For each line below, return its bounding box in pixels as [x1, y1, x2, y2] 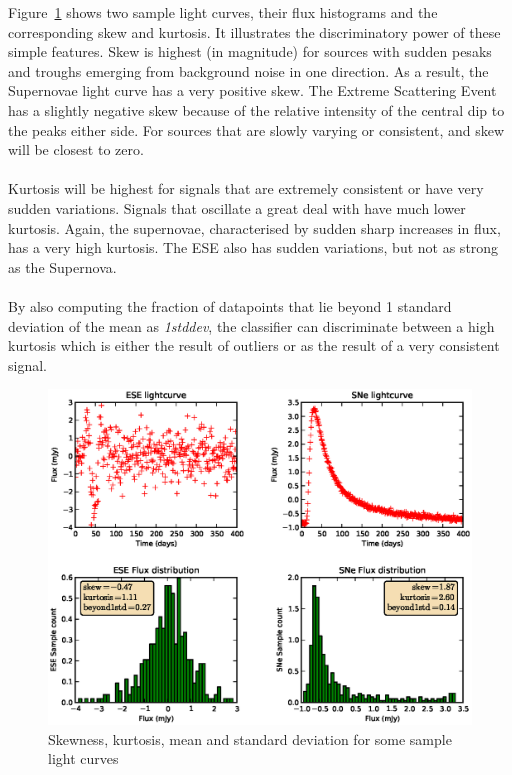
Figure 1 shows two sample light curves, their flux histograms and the [8, 2, 438, 22]
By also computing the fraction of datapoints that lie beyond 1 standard [8, 295, 452, 316]
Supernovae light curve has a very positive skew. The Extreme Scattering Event [8, 80, 497, 101]
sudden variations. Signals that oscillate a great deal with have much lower [8, 197, 466, 218]
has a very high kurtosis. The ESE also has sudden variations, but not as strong [8, 237, 499, 258]
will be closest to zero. [8, 139, 144, 160]
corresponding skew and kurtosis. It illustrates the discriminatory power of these [8, 21, 501, 42]
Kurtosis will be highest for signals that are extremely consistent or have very [8, 178, 484, 199]
